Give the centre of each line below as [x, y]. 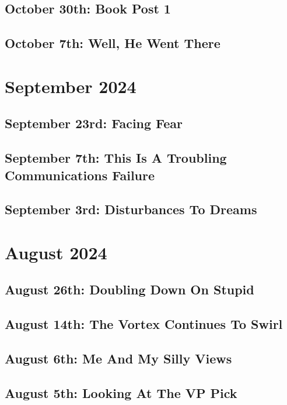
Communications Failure [80, 175]
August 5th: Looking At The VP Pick [121, 392]
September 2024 [71, 86]
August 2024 [56, 252]
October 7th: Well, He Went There [113, 43]
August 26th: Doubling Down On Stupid [129, 289]
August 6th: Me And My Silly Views [118, 358]
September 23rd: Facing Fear [94, 123]
